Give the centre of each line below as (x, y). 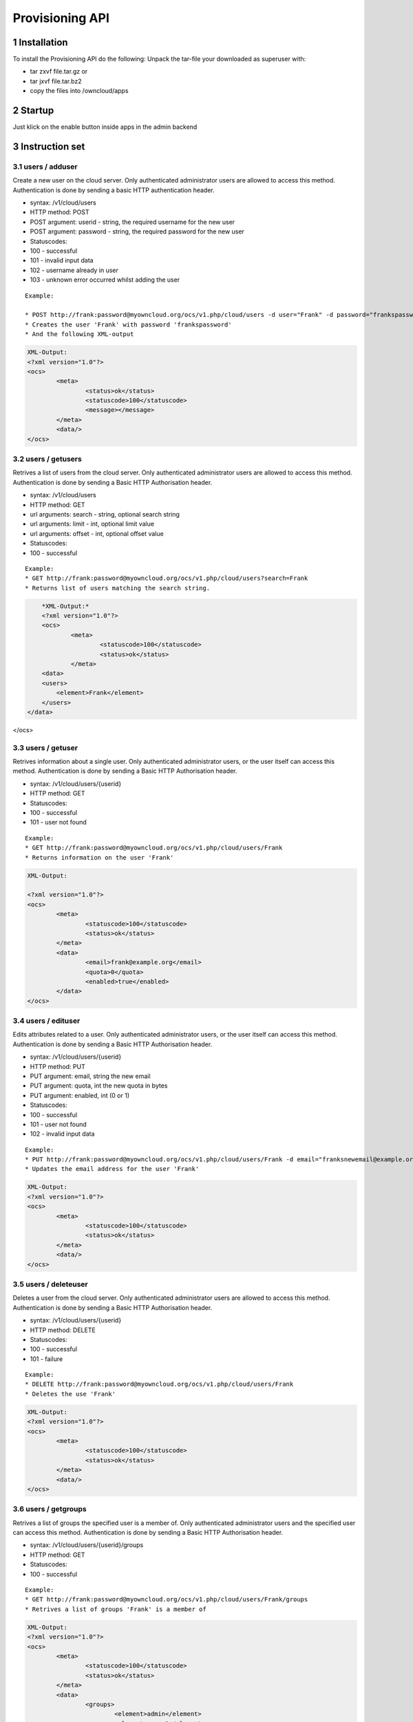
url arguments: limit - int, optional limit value (92, 524)
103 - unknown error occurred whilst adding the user (105, 280)
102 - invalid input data (62, 1134)
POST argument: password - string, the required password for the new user (137, 231)
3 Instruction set (49, 146)
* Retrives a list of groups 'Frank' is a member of (116, 1609)
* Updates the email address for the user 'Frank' (112, 1169)
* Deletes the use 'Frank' (71, 1394)
